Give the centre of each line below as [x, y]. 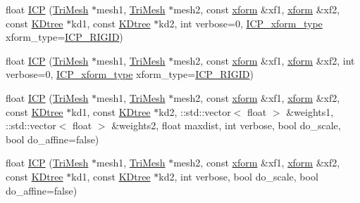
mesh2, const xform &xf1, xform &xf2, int [264, 60]
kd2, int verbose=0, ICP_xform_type [241, 23]
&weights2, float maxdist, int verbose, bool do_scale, [226, 125]
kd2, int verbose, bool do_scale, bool [238, 176]
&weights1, [310, 111]
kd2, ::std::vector [195, 111]
